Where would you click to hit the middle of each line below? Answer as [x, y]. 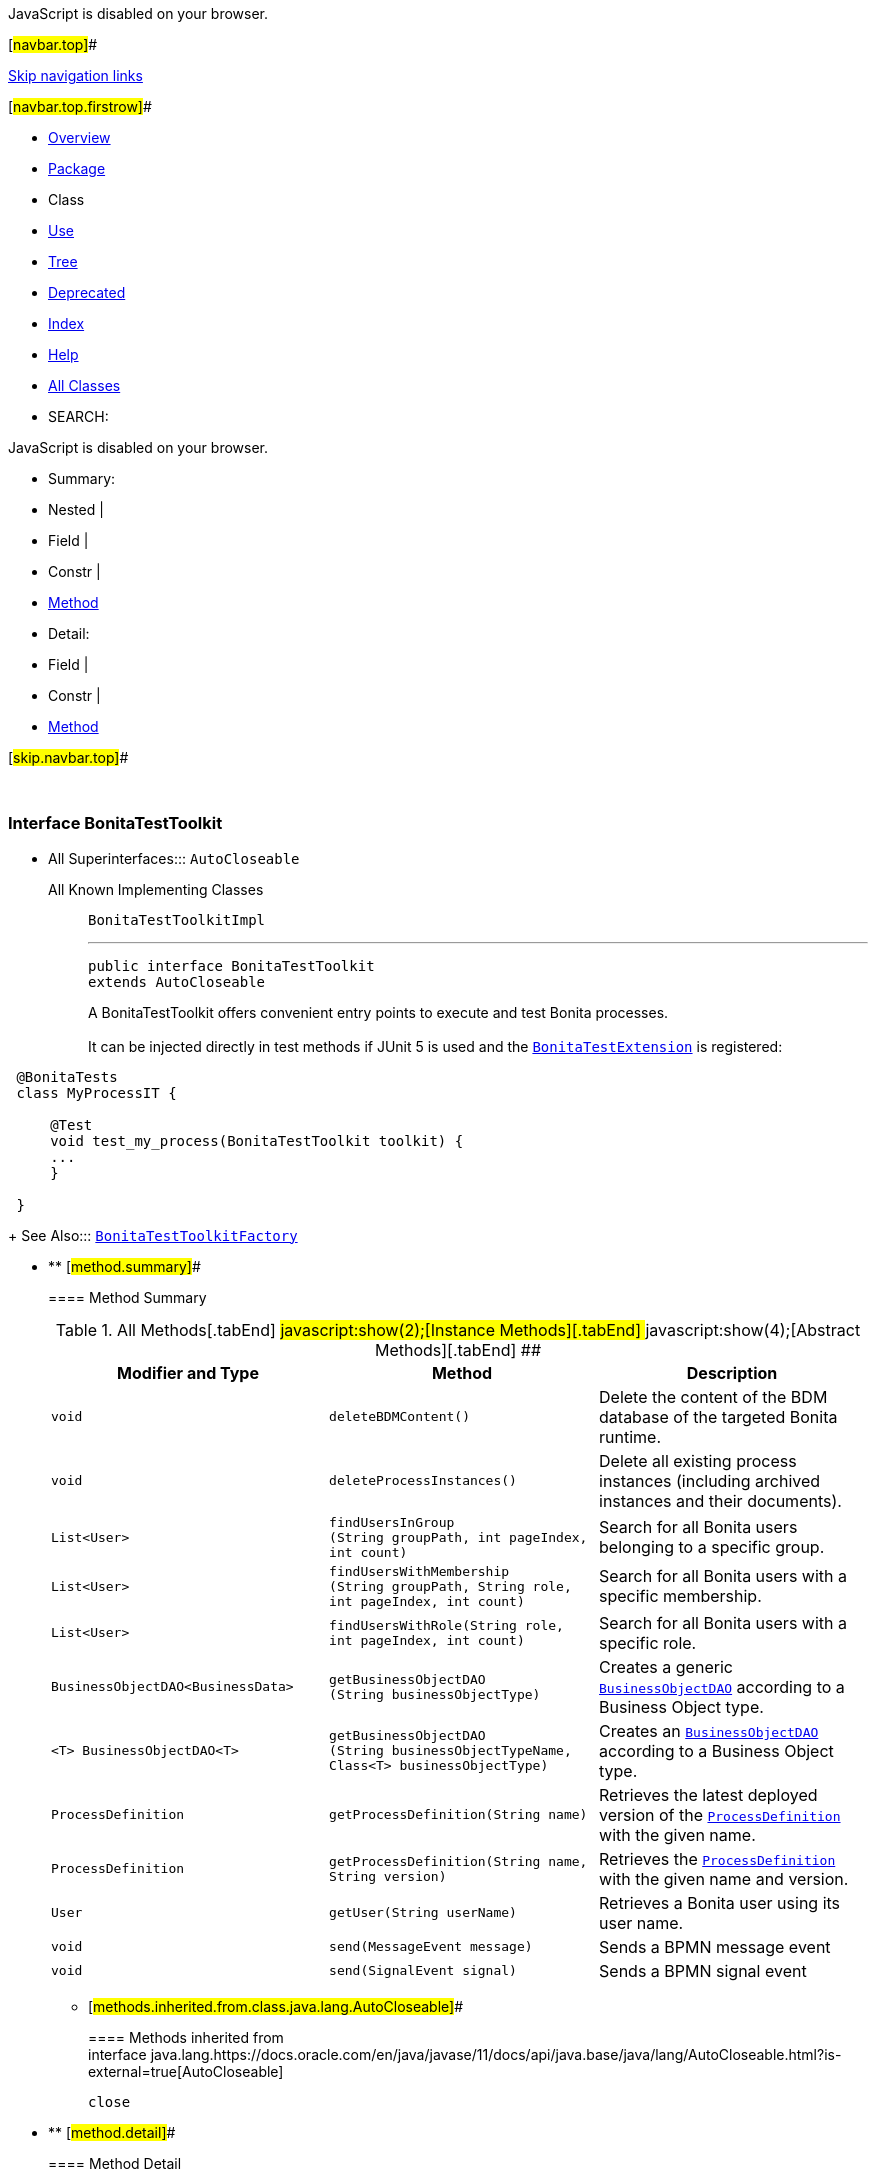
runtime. [630, 1436]
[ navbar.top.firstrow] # [80, 106]
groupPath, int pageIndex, [489, 1537]
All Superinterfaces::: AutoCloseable [174, 858]
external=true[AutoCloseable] [186, 2071]
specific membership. [680, 1596]
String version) [388, 1876]
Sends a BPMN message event [715, 1946]
